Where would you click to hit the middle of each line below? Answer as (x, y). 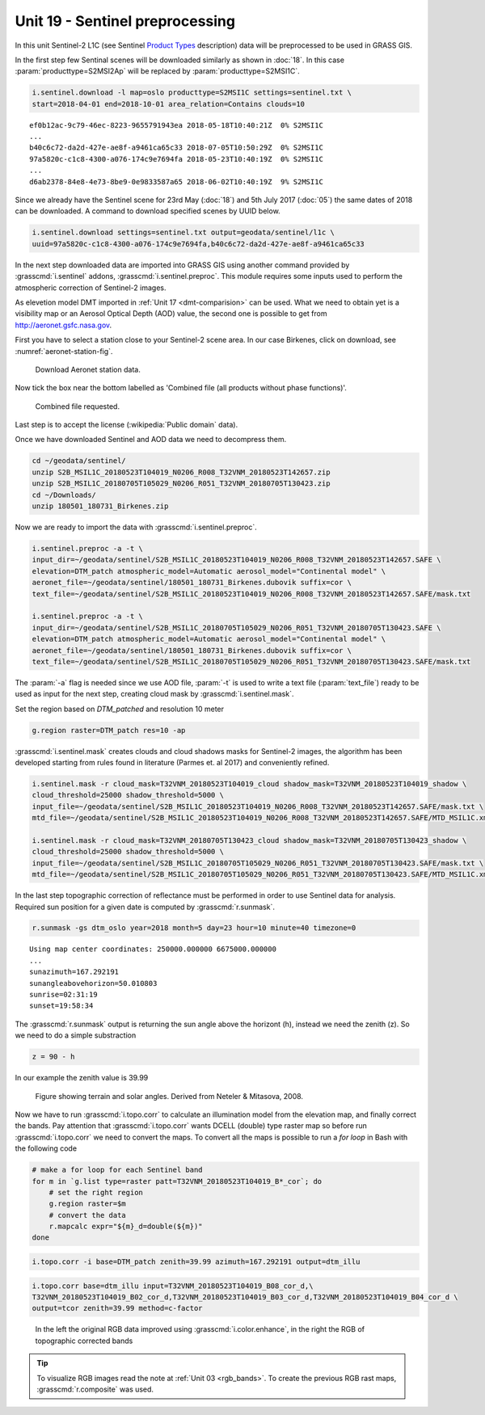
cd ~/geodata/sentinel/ (79, 461)
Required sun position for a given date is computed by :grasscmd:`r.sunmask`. (145, 907)
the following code (46, 1148)
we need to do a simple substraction (76, 1035)
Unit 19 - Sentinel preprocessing (125, 21)
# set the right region (96, 1192)
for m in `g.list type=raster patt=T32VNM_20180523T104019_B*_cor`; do (177, 1181)
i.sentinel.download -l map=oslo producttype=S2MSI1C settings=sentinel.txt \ (192, 93)
